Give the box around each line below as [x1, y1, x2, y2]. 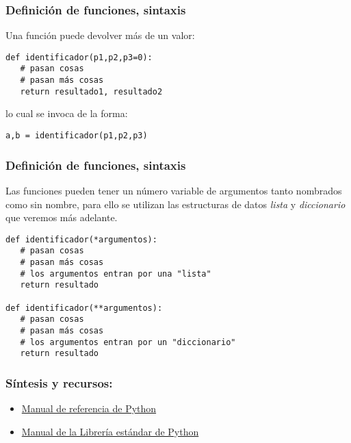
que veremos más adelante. [5, 210, 118, 225]
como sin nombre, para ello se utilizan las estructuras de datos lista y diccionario [5, 197, 346, 211]
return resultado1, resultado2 [20, 86, 163, 97]
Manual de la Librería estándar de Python [21, 424, 199, 438]
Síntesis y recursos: [5, 374, 113, 391]
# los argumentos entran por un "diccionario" [20, 337, 236, 347]
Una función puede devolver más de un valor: [5, 28, 195, 42]
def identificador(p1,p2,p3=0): [5, 52, 153, 62]
